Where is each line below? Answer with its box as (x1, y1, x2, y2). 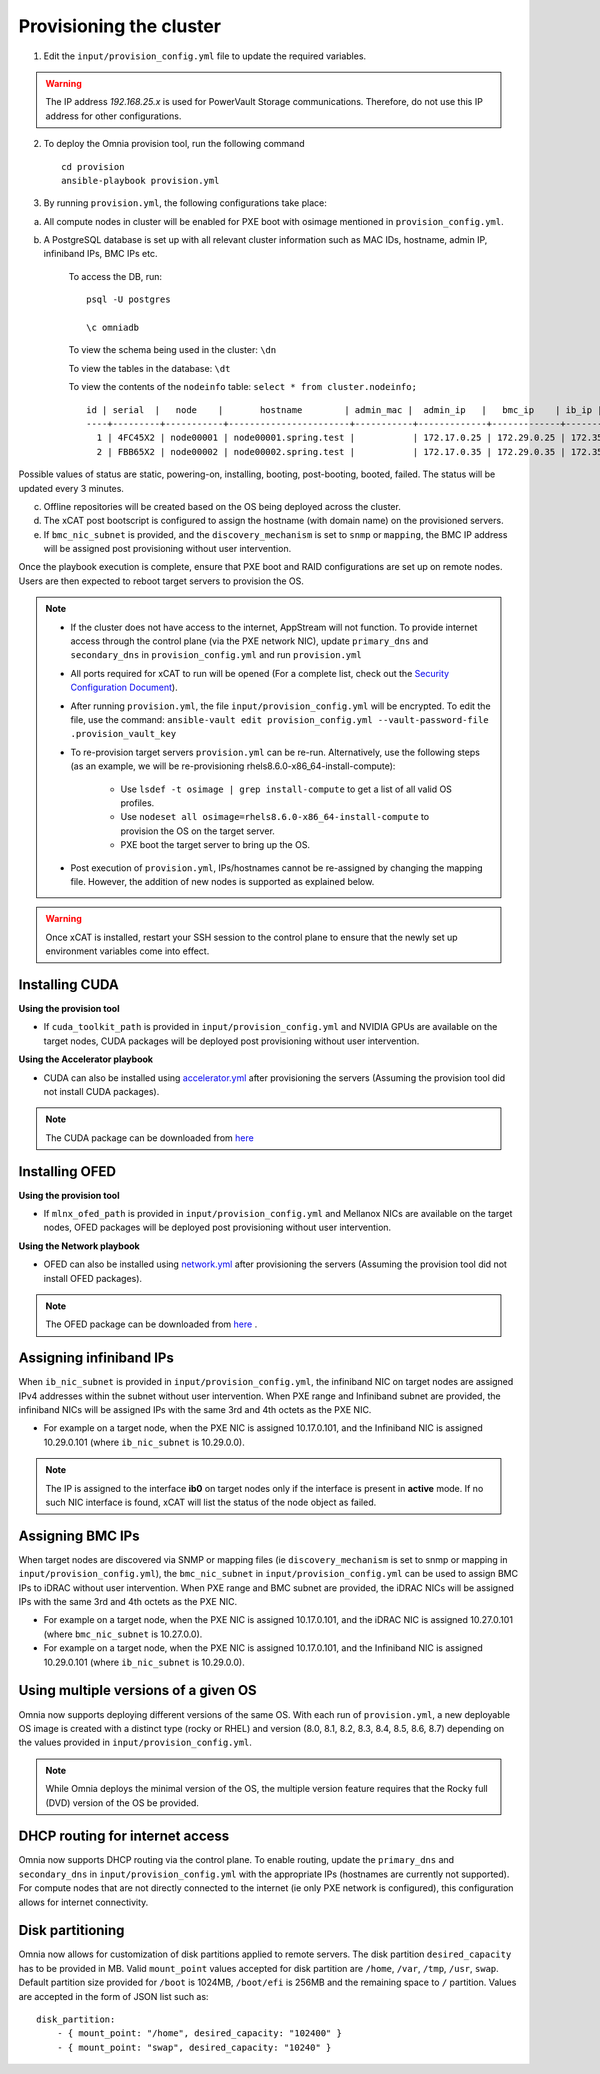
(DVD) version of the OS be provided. (45, 1796, 200, 1809)
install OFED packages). (43, 1272, 143, 1284)
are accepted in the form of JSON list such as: (18, 1990, 209, 2002)
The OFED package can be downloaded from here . (45, 1318, 258, 1330)
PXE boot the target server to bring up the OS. (120, 839, 310, 851)
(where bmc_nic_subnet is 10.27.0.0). (43, 1628, 203, 1640)
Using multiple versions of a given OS (18, 1682, 257, 1699)
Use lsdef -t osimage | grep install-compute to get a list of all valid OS (120, 783, 452, 795)
